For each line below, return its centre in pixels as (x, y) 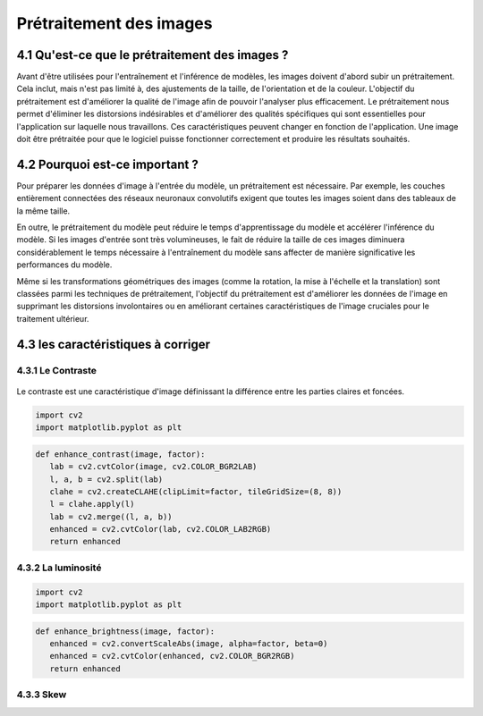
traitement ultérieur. (53, 318)
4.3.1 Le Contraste (57, 370)
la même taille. (43, 211)
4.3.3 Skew (42, 695)
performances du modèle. (64, 265)
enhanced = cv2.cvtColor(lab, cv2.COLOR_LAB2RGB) (161, 529)
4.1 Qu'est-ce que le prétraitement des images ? (153, 55)
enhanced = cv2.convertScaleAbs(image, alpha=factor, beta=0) (189, 643)
